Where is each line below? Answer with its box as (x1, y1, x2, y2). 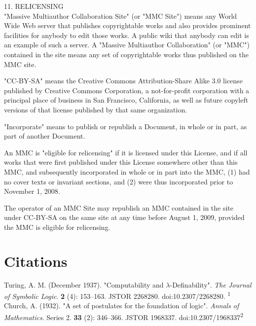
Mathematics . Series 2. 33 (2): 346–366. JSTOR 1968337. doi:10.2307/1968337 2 (4, 311, 244, 322)
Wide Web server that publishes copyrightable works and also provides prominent (4, 20, 251, 31)
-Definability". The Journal (170, 279, 252, 290)
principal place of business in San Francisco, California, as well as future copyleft (4, 95, 249, 105)
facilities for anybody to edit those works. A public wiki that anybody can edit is (4, 30, 249, 40)
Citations (4, 251, 68, 271)
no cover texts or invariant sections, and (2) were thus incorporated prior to (4, 176, 233, 186)
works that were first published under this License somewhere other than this (4, 157, 238, 167)
